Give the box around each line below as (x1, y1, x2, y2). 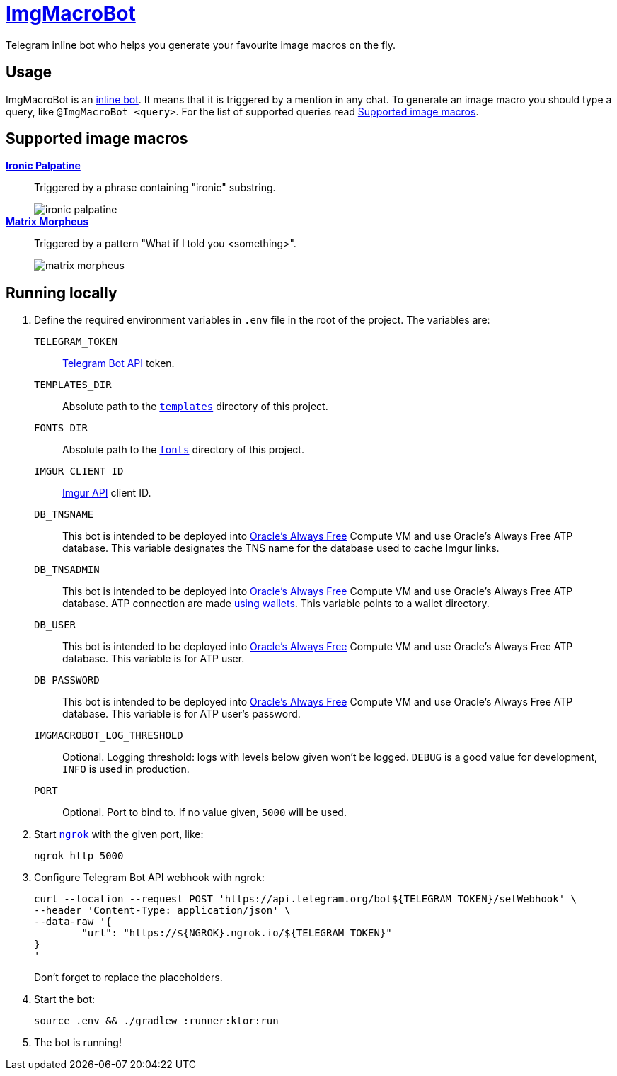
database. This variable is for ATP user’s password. (62, 708, 301, 720)
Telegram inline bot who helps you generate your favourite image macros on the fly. (6, 38, 396, 51)
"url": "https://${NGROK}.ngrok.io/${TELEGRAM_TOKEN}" (81, 927, 392, 939)
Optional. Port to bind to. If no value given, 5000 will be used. (62, 806, 347, 819)
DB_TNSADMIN (34, 564, 100, 576)
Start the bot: (34, 993, 96, 1006)
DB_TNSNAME (34, 509, 94, 521)
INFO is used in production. (62, 763, 190, 776)
